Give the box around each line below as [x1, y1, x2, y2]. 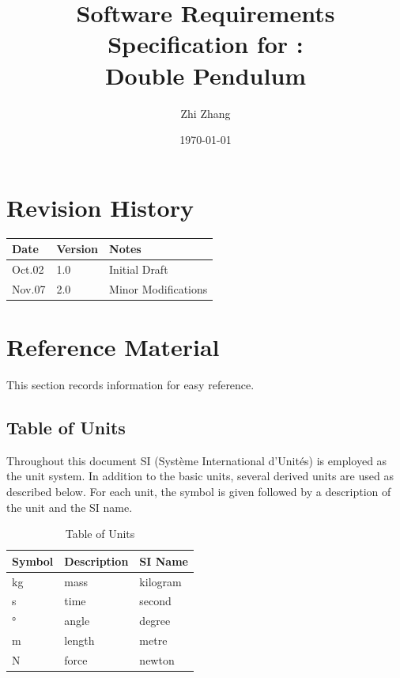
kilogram [139, 573, 182, 589]
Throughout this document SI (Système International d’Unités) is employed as [6, 452, 387, 468]
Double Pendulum [104, 59, 307, 91]
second [139, 593, 172, 609]
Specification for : [108, 28, 304, 60]
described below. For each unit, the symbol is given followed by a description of [6, 483, 391, 500]
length [64, 632, 95, 649]
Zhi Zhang [180, 104, 231, 121]
